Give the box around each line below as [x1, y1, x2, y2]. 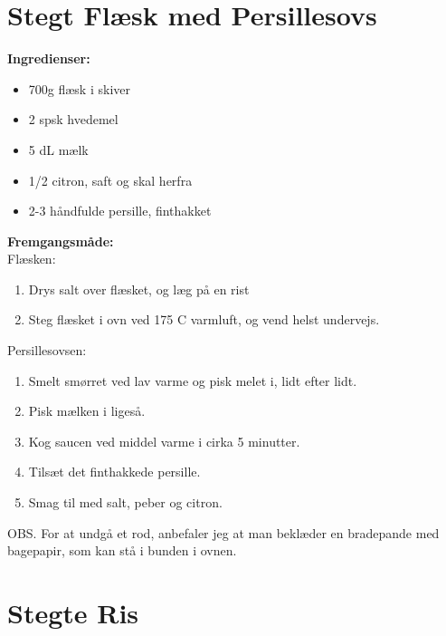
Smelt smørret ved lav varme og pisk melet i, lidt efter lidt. [28, 371, 357, 390]
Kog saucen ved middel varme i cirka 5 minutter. [28, 431, 300, 450]
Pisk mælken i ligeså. [28, 401, 146, 420]
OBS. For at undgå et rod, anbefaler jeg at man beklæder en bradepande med [7, 523, 440, 542]
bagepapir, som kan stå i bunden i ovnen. [7, 541, 237, 560]
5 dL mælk [28, 140, 89, 159]
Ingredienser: [7, 49, 90, 68]
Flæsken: [7, 249, 56, 268]
